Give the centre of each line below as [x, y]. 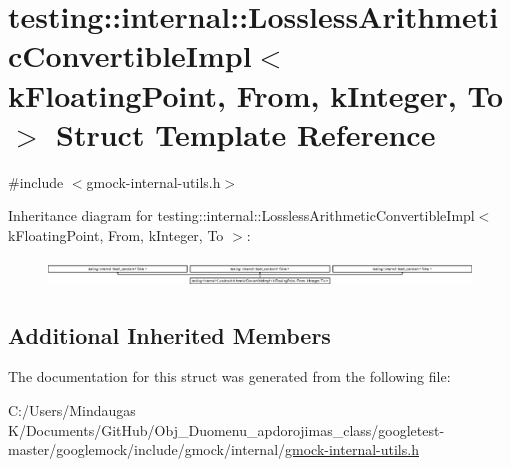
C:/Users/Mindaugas [72, 410]
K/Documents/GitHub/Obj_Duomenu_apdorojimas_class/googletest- [226, 429]
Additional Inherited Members [169, 334]
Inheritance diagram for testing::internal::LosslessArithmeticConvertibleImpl [241, 215]
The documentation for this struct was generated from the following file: [229, 376]
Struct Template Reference [246, 133]
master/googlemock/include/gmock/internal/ [147, 449]
